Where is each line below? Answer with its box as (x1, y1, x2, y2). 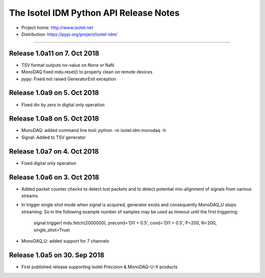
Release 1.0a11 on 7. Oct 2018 (9, 49, 100, 58)
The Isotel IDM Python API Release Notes (9, 7, 180, 18)
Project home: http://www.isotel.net (21, 25, 93, 31)
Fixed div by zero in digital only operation (21, 101, 105, 108)
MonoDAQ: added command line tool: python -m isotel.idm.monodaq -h (21, 127, 166, 133)
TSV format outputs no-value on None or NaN (21, 62, 114, 68)
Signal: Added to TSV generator (21, 134, 86, 140)
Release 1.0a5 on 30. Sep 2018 (9, 251, 105, 259)
